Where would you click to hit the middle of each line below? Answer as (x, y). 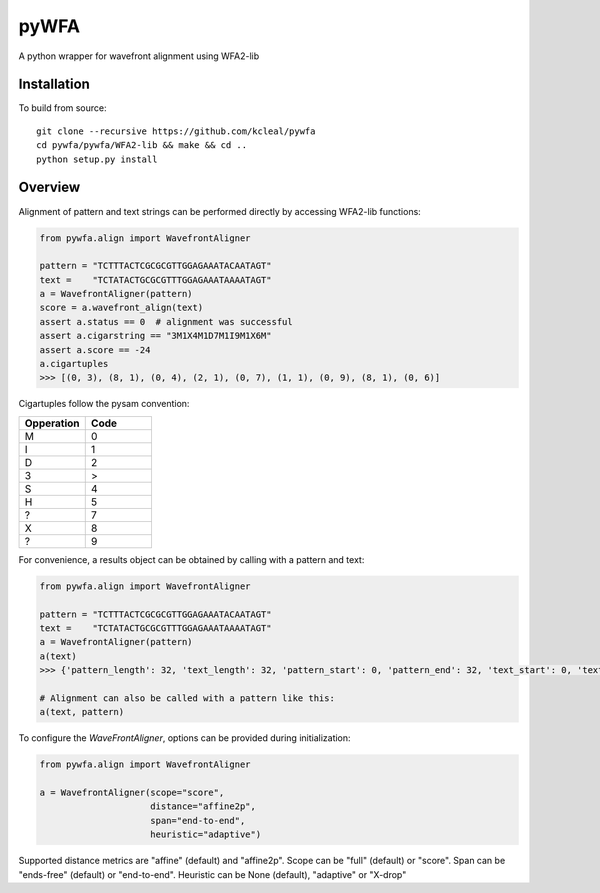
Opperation (52, 423)
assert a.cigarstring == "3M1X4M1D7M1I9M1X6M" (155, 336)
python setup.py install (97, 159)
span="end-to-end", (198, 820)
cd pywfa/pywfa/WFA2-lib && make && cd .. (142, 145)
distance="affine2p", (203, 806)
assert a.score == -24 (95, 349)
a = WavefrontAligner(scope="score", (132, 793)
